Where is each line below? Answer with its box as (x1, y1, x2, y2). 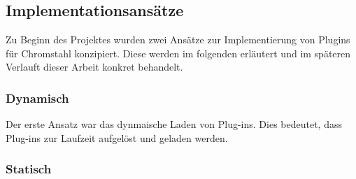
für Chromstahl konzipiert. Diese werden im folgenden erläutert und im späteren (6, 45, 351, 60)
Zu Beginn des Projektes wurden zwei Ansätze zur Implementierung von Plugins (6, 32, 350, 47)
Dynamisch (6, 89, 69, 106)
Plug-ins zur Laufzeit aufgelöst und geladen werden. (6, 130, 228, 145)
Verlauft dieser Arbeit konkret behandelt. (6, 59, 183, 74)
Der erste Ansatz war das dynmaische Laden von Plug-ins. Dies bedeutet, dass (6, 117, 342, 131)
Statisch (6, 160, 52, 178)
